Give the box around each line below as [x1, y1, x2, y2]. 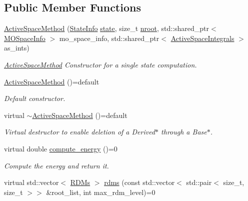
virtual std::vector [4, 177, 59, 187]
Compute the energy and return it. [4, 160, 109, 170]
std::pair [186, 177, 212, 187]
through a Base [161, 126, 207, 137]
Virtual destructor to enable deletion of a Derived [4, 126, 155, 137]
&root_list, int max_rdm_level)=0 [46, 186, 155, 197]
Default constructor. [4, 93, 65, 103]
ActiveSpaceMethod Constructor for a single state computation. [4, 59, 197, 69]
